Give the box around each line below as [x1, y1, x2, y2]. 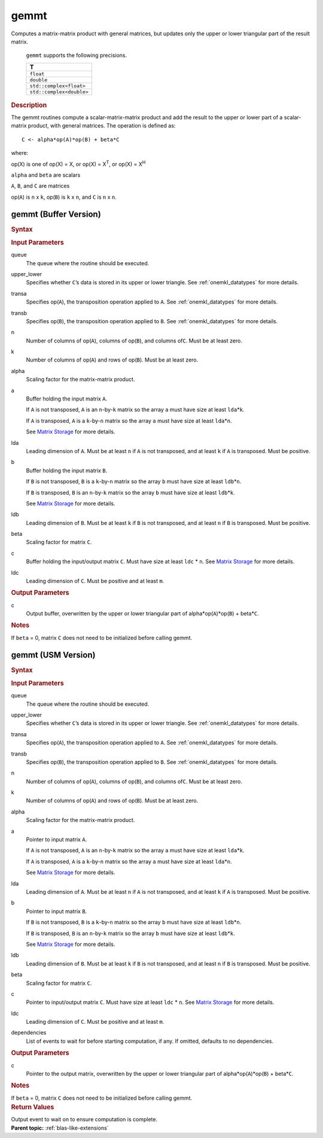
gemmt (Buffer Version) [11, 209, 101, 219]
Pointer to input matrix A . [26, 836, 87, 843]
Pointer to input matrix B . [26, 908, 87, 915]
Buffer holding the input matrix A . [26, 395, 108, 402]
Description [11, 101, 47, 109]
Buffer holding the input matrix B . [26, 467, 108, 474]
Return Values [11, 1103, 54, 1111]
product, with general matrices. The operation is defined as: [28, 122, 176, 129]
